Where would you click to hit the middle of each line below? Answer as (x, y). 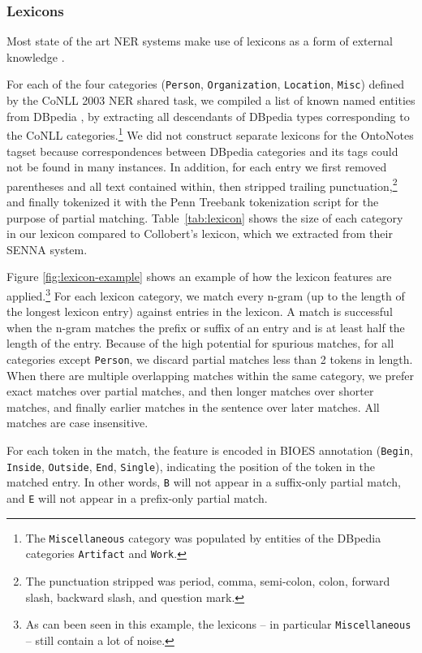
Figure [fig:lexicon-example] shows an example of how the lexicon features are (199, 277)
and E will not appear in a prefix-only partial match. (137, 497)
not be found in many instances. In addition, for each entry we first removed (197, 167)
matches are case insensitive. (78, 423)
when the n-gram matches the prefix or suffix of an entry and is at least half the (206, 327)
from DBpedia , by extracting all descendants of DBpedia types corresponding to (208, 116)
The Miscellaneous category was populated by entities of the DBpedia (203, 537)
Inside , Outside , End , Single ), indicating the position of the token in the (191, 466)
